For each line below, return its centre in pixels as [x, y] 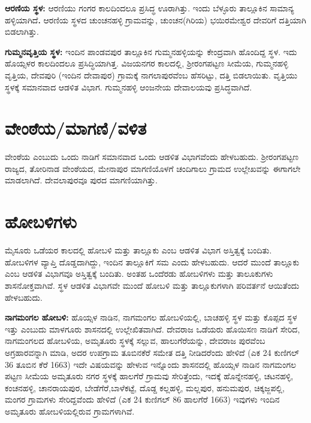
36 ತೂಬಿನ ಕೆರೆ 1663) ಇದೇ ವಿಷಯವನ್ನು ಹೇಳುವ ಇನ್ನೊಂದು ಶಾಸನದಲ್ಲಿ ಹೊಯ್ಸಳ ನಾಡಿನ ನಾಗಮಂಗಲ [151, 364]
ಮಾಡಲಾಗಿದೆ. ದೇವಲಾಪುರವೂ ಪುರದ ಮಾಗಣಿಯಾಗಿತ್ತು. [81, 180]
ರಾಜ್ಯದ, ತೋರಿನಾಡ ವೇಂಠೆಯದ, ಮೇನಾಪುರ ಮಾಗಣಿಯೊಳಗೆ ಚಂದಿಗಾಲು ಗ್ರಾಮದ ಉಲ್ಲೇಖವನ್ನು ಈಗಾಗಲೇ [153, 168]
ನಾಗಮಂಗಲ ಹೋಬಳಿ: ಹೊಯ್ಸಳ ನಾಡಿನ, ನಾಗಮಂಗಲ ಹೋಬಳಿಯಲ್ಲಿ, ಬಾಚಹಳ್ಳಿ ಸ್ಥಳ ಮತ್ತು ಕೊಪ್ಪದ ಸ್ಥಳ [151, 317]
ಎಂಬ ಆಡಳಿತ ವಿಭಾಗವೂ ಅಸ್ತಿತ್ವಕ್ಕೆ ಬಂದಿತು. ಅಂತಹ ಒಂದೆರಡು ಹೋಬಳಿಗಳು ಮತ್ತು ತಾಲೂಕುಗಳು [139, 274]
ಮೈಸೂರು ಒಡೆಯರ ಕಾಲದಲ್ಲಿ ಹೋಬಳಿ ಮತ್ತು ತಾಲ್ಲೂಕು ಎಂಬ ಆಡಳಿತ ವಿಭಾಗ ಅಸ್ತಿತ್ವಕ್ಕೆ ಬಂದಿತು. [138, 250]
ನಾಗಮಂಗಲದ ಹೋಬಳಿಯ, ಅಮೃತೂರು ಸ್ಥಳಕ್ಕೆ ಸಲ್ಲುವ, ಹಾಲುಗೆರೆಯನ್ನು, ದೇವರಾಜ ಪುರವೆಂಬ [135, 341]
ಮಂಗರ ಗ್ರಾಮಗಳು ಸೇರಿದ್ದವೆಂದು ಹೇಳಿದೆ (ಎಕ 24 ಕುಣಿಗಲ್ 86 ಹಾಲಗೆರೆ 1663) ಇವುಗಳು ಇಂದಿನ [142, 399]
